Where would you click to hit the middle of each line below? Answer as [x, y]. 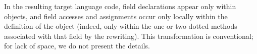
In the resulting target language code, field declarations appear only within [120, 6]
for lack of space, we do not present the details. [77, 46]
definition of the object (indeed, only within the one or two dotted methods [121, 26]
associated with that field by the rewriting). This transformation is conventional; [129, 36]
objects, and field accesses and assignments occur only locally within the [116, 16]
